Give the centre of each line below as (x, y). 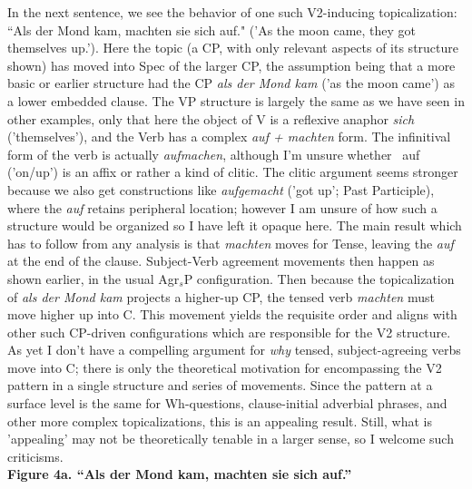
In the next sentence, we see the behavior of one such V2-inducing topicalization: (232, 12)
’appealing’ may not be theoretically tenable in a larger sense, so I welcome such (231, 439)
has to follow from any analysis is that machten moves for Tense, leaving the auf (231, 243)
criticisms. (35, 456)
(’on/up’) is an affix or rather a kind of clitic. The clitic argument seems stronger (233, 172)
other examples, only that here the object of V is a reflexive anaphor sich (211, 118)
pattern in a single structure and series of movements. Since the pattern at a (220, 385)
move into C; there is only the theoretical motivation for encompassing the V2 (225, 367)
